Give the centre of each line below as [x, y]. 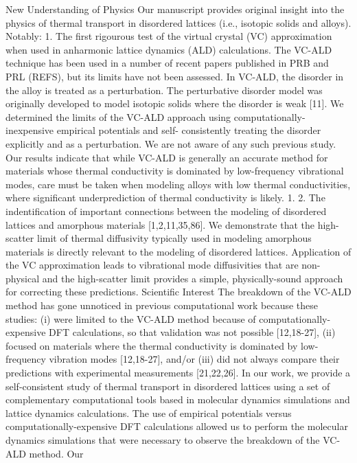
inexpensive [30, 130]
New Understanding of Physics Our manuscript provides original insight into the [175, 9]
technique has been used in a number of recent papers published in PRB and [167, 63]
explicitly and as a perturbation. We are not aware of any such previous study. [171, 143]
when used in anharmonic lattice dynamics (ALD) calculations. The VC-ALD [169, 49]
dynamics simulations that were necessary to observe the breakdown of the [163, 440]
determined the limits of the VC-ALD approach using [118, 116]
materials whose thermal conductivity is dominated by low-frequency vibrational [175, 171]
